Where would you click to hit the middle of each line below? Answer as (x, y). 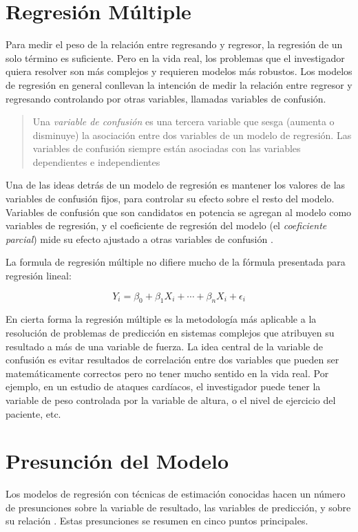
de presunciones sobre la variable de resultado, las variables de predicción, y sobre (178, 507)
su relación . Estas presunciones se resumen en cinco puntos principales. (157, 521)
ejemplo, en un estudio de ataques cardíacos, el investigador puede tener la (163, 386)
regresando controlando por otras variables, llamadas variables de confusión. (166, 98)
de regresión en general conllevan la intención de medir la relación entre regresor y (179, 84)
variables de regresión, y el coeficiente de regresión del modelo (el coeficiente (166, 225)
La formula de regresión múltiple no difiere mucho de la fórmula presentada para (176, 262)
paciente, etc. (33, 413)
